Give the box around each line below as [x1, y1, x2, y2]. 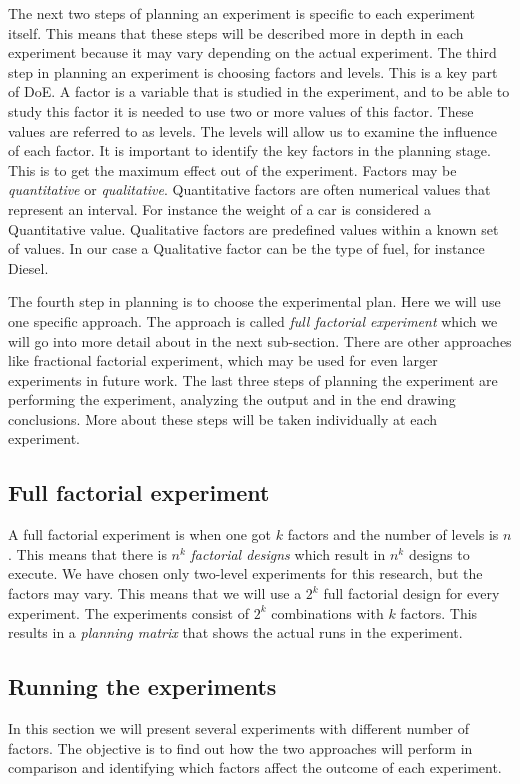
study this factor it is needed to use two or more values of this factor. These [8, 100, 474, 121]
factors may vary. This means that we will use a [8, 583, 302, 604]
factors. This [400, 602, 478, 623]
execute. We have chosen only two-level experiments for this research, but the [8, 563, 483, 584]
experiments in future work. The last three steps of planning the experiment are [8, 369, 498, 390]
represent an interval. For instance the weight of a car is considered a [8, 198, 432, 219]
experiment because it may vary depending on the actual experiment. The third [8, 42, 497, 63]
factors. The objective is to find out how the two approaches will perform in [8, 737, 473, 758]
